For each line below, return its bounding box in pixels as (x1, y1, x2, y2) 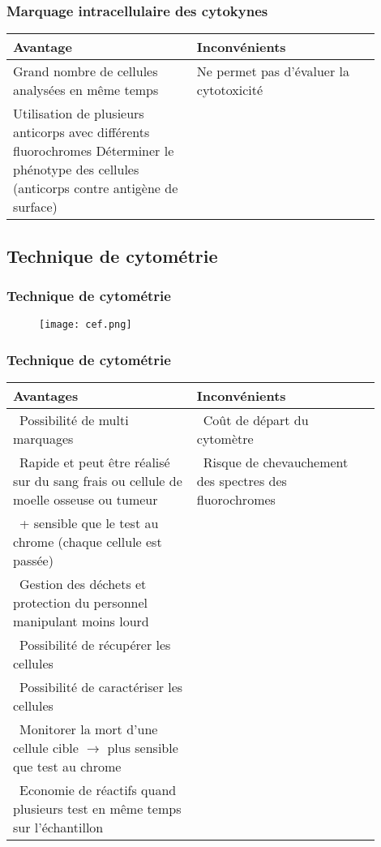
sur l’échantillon (13, 818, 104, 837)
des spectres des (196, 471, 287, 491)
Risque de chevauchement (203, 453, 349, 472)
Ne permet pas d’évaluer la (196, 62, 349, 81)
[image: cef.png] (39, 319, 132, 331)
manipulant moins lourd (13, 612, 149, 631)
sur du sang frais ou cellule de (13, 471, 182, 491)
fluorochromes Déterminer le (13, 141, 174, 161)
